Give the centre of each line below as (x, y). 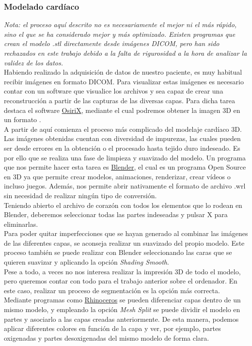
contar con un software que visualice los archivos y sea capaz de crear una (114, 91)
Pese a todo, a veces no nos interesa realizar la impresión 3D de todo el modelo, (122, 271)
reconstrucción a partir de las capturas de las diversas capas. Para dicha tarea (120, 100)
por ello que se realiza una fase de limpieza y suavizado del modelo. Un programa (125, 157)
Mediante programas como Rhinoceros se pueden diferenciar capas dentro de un (122, 300)
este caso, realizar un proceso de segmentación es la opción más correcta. (112, 290)
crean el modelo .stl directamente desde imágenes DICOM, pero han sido (112, 43)
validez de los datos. (34, 62)
